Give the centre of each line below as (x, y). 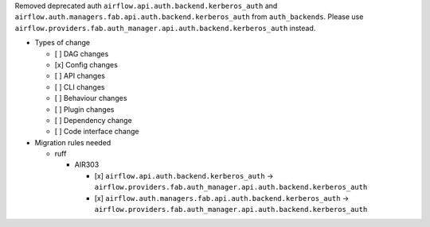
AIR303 (87, 165)
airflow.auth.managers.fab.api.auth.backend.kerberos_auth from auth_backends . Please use (189, 17)
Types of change (63, 43)
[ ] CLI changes (80, 87)
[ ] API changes (80, 76)
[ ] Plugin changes (84, 109)
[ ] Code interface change (97, 132)
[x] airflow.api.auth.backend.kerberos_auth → (184, 175)
